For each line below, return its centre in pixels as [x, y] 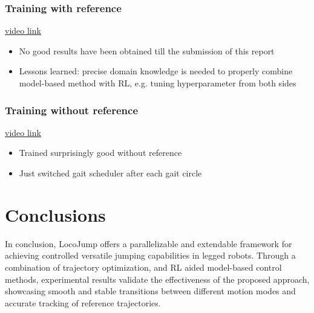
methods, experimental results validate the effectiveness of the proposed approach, [157, 279]
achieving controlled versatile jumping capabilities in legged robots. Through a [150, 255]
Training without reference [71, 110]
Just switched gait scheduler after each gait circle [110, 173]
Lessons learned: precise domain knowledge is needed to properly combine [156, 71]
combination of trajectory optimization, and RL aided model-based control [143, 267]
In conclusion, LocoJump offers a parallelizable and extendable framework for [149, 243]
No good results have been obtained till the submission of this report [147, 50]
